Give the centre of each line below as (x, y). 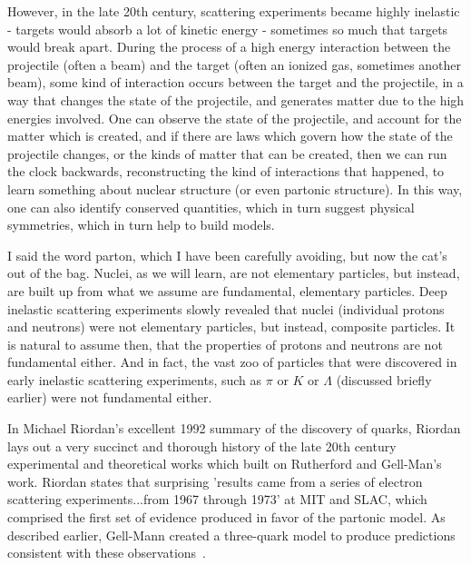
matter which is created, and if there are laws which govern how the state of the (230, 136)
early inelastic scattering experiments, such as (135, 379)
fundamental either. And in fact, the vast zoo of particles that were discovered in (232, 362)
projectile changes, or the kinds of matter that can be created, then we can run (227, 153)
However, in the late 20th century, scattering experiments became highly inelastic (234, 11)
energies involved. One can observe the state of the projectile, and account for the (235, 118)
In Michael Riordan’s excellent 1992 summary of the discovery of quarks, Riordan (234, 428)
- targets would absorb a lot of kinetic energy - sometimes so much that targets (228, 29)
